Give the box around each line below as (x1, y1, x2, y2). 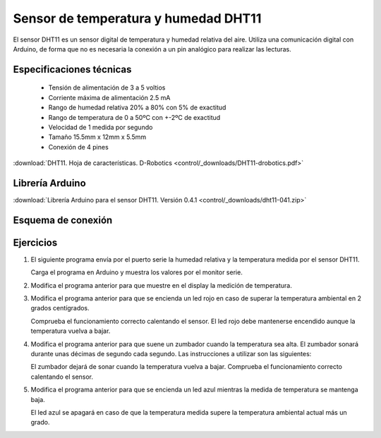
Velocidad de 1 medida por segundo (48, 123, 153, 131)
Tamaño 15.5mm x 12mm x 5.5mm (48, 133, 147, 141)
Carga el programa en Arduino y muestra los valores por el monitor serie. (30, 268, 243, 276)
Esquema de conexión (13, 214, 113, 226)
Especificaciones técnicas (13, 63, 132, 75)
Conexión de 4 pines (48, 142, 109, 151)
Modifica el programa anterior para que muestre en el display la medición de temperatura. (30, 281, 292, 289)
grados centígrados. (30, 304, 90, 312)
